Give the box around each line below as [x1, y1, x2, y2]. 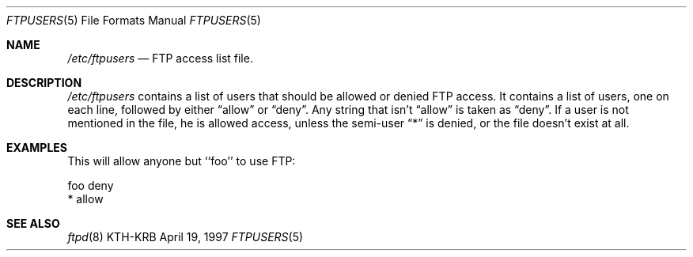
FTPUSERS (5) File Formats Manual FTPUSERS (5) [6, 13, 261, 27]
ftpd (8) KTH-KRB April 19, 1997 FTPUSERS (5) [67, 230, 304, 244]
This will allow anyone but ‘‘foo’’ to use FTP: [67, 154, 296, 168]
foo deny [67, 179, 114, 192]
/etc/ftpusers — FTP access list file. [67, 51, 253, 65]
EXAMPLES [6, 141, 67, 154]
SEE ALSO [6, 217, 60, 230]
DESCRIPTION [6, 76, 82, 89]
